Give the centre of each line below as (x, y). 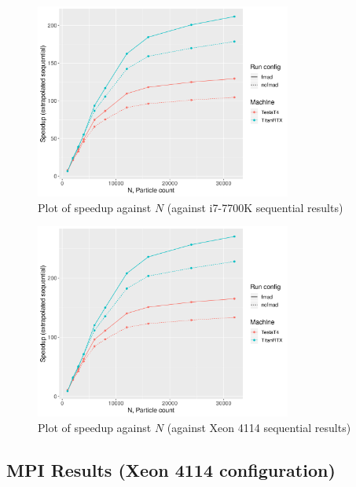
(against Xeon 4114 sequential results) (259, 427)
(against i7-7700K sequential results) (255, 207)
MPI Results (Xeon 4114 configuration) (171, 469)
